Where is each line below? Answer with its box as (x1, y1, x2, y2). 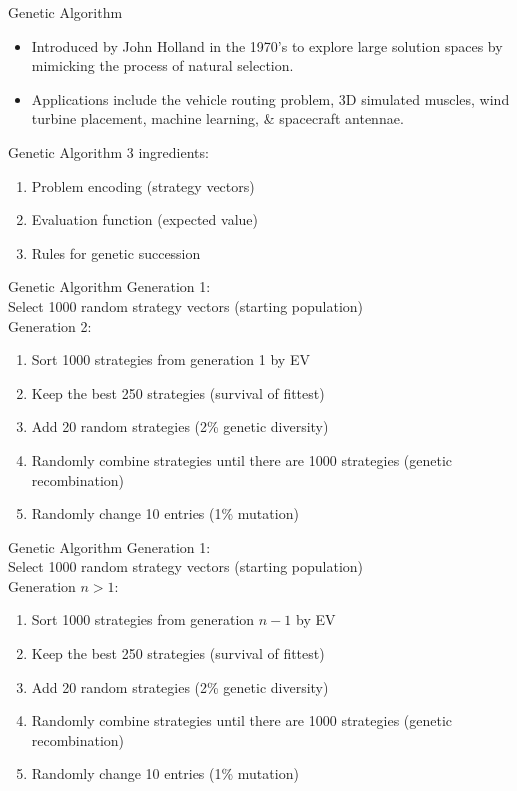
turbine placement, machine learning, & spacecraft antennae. (31, 108, 404, 129)
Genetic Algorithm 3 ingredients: (8, 141, 209, 162)
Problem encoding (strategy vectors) (31, 175, 255, 196)
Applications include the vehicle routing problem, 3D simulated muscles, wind (31, 88, 510, 109)
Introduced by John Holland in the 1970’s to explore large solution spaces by (31, 35, 503, 56)
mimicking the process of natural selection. (31, 55, 294, 76)
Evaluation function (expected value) (31, 209, 258, 230)
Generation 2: (8, 315, 92, 336)
